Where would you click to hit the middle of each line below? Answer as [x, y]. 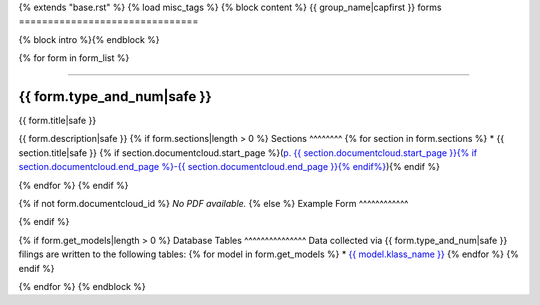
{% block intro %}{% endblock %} [89, 39]
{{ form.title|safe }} [57, 121]
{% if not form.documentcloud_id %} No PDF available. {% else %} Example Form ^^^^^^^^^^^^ [213, 204]
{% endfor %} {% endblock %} [82, 286]
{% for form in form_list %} [74, 58]
